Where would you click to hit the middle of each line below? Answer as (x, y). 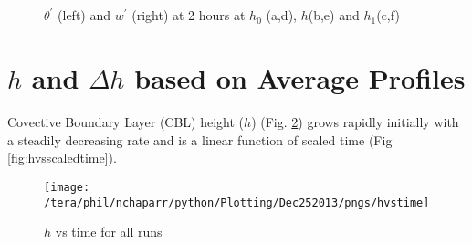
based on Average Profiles (300, 78)
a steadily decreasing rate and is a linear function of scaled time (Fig (200, 139)
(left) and (84, 15)
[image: (67, 187)
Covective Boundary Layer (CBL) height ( (126, 122)
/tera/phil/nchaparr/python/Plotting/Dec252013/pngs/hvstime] (237, 202)
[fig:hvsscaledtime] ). (62, 158)
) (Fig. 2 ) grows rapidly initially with (355, 122)
